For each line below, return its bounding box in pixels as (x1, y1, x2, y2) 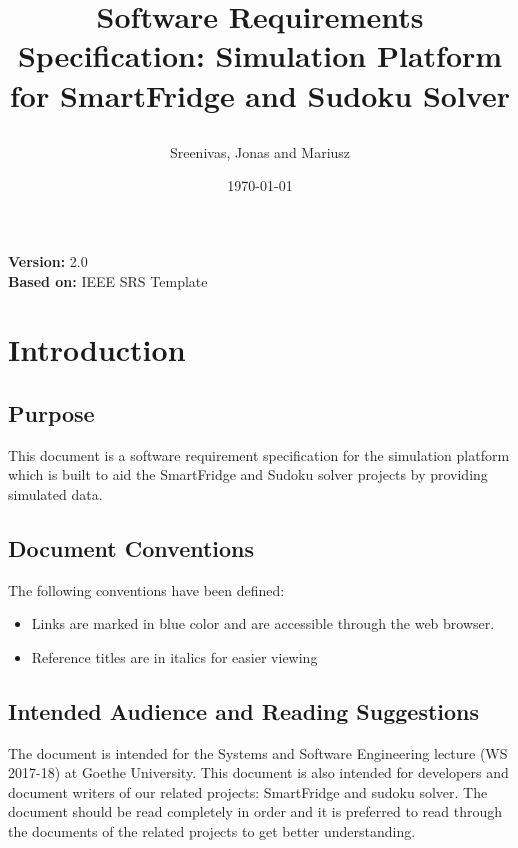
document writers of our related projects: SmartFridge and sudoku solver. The (8, 781, 488, 802)
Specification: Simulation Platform (17, 35, 503, 76)
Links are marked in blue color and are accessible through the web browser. (31, 613, 495, 634)
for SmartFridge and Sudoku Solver (10, 74, 510, 115)
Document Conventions (8, 532, 255, 563)
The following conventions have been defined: (8, 579, 285, 600)
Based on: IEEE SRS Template (8, 270, 208, 291)
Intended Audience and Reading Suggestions (8, 695, 480, 726)
